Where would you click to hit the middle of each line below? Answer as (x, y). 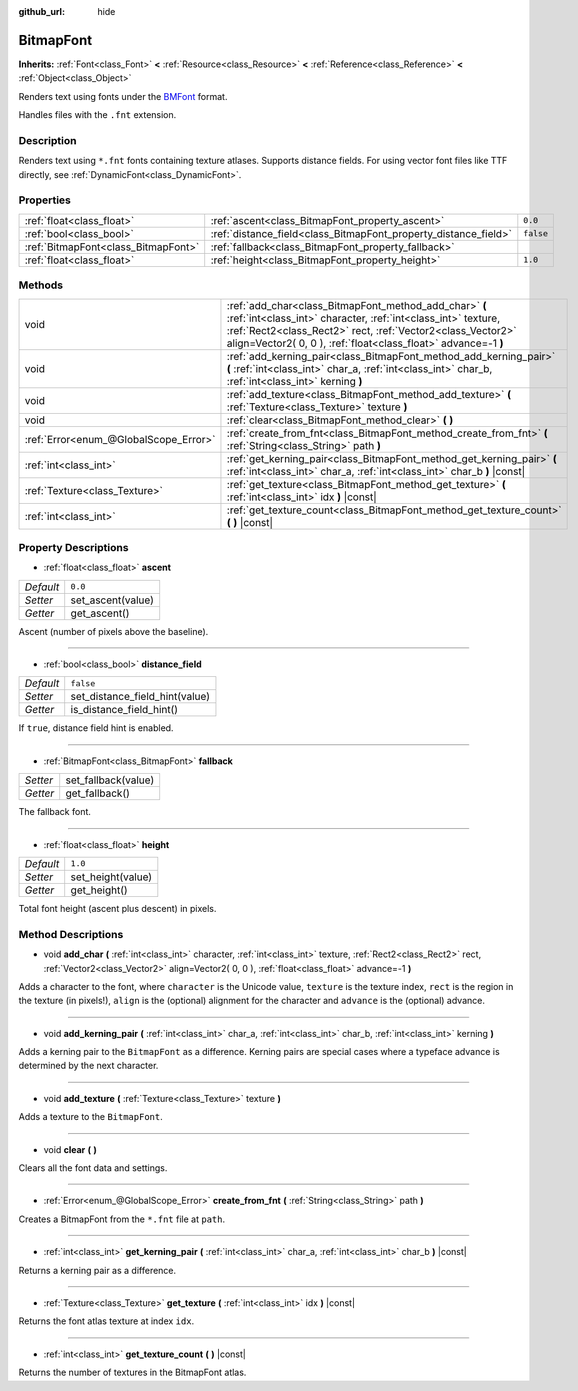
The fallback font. (55, 812)
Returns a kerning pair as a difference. (97, 1270)
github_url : (41, 11)
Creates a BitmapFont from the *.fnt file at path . (121, 1219)
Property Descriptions (73, 547)
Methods (41, 285)
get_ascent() (100, 613)
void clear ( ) (70, 1149)
